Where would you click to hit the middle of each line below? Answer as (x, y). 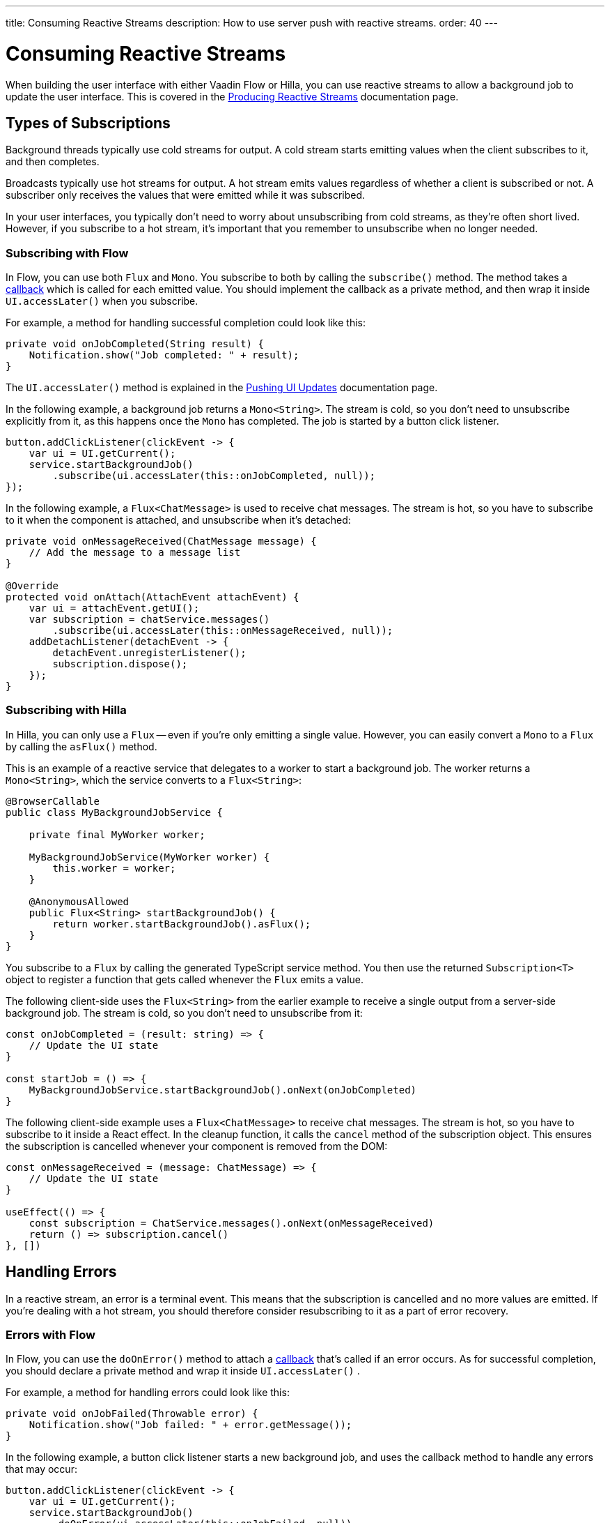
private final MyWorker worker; (117, 834)
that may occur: (41, 1469)
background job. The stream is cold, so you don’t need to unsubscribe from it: (184, 1013)
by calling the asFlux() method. (81, 746)
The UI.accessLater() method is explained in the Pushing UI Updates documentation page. (222, 388)
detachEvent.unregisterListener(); (149, 653)
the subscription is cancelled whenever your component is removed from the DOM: (197, 1146)
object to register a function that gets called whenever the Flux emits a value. (185, 979)
